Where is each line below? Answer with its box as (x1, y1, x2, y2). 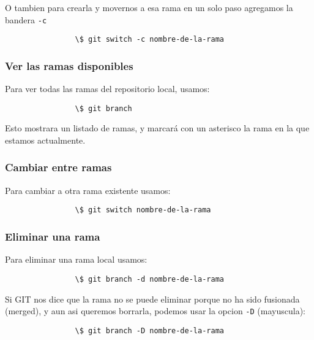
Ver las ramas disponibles (5, 58, 133, 73)
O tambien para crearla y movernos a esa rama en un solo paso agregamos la (5, 1, 293, 14)
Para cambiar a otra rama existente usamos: (5, 184, 171, 196)
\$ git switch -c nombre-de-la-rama (75, 35, 224, 44)
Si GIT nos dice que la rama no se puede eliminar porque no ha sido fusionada (5, 292, 300, 305)
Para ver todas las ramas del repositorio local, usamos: (5, 82, 210, 95)
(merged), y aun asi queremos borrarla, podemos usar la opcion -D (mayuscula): (5, 304, 305, 317)
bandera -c (5, 13, 47, 26)
